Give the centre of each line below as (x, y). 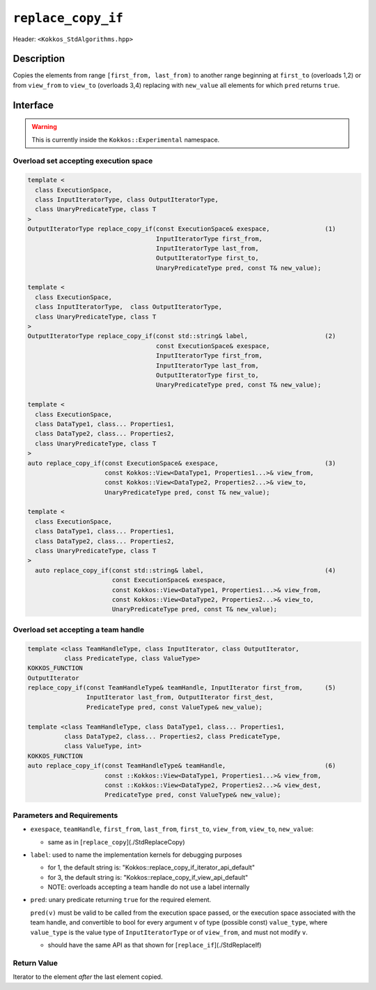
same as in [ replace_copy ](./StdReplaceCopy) (116, 842)
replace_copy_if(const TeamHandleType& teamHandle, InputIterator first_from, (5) (182, 688)
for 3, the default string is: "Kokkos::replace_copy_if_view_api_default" (148, 877)
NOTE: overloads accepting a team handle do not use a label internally (149, 887)
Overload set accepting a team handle (79, 630)
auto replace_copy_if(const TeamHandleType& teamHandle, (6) (182, 766)
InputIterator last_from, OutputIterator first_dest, (180, 698)
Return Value (36, 963)
